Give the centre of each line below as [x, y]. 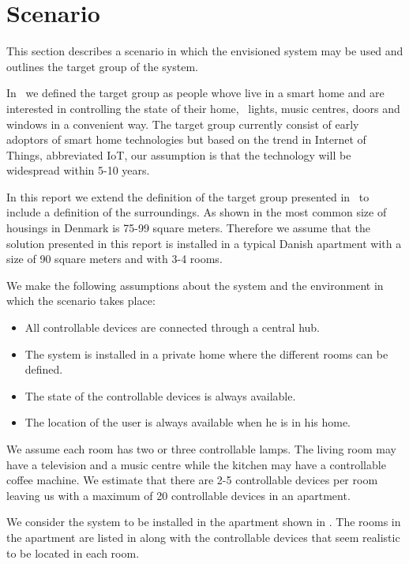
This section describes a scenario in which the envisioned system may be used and [205, 51]
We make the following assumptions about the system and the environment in [195, 285]
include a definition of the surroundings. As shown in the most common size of [197, 212]
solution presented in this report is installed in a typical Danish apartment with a [204, 243]
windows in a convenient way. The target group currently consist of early [183, 124]
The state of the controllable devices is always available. [160, 395]
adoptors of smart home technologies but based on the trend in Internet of [186, 139]
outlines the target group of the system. [102, 66]
